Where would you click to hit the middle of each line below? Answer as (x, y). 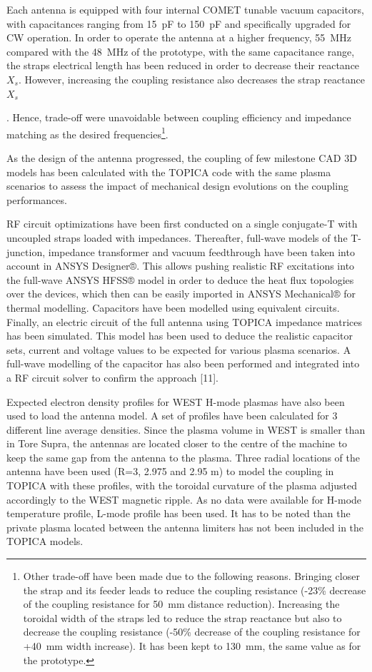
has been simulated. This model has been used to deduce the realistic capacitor (180, 336)
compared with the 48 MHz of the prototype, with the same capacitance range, (181, 51)
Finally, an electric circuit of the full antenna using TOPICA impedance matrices (185, 321)
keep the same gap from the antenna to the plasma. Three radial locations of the (183, 457)
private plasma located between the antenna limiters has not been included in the (185, 527)
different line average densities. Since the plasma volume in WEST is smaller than (186, 429)
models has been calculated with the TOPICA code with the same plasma (169, 172)
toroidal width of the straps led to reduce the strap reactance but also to (182, 617)
